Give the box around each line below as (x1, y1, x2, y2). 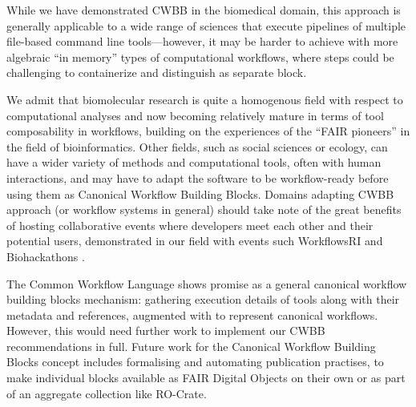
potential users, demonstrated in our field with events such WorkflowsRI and (6, 232, 383, 249)
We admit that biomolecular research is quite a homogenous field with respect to (6, 91, 403, 107)
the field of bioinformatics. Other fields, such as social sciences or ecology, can (6, 138, 388, 155)
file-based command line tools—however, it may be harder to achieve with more (6, 33, 398, 50)
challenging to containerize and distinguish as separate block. (6, 64, 307, 81)
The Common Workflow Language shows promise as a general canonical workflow (6, 275, 407, 292)
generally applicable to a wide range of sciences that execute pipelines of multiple (6, 17, 406, 34)
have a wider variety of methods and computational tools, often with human (6, 154, 382, 171)
